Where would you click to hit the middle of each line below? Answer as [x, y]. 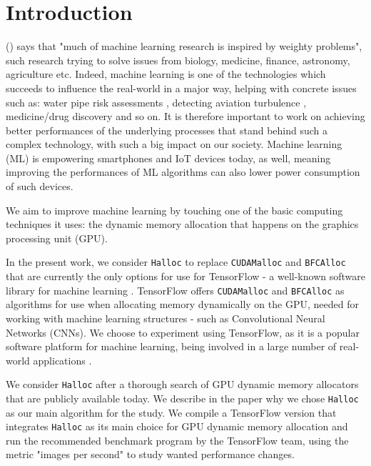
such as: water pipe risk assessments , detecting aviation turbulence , [156, 102]
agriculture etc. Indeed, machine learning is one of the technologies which [166, 74]
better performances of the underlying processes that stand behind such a [167, 130]
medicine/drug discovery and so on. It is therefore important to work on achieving [185, 116]
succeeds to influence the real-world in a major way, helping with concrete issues [181, 88]
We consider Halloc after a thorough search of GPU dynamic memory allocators [182, 384]
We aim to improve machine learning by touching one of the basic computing [174, 210]
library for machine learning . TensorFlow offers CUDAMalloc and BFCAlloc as [175, 290]
